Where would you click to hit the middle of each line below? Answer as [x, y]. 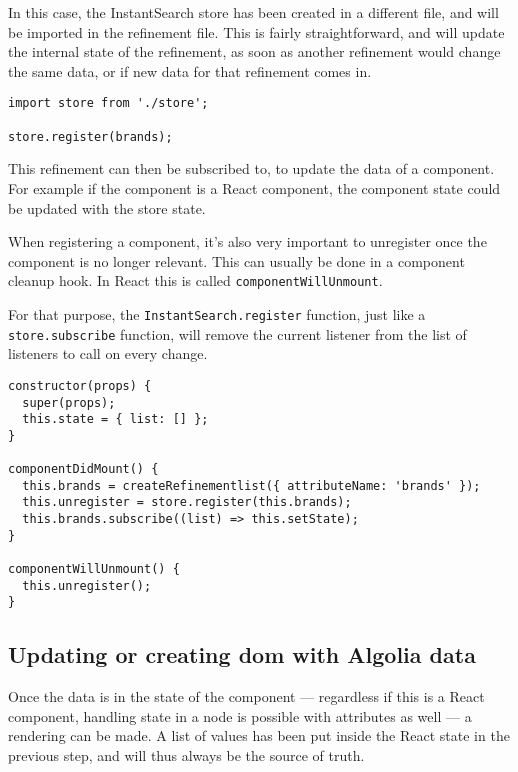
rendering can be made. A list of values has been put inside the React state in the [259, 735]
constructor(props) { [80, 385]
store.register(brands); [90, 136]
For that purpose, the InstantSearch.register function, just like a [217, 313]
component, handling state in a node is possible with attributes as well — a [240, 715]
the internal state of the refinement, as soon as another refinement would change [254, 51]
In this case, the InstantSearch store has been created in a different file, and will [253, 12]
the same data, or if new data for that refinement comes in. [190, 70]
